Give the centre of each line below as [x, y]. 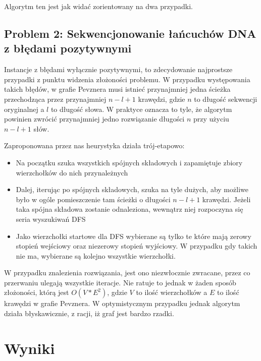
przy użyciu [211, 119]
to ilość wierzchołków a [172, 292]
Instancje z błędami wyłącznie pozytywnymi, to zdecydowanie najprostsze [118, 69]
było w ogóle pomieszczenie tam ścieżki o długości [93, 199]
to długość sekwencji [226, 99]
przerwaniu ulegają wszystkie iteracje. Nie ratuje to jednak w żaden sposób [120, 282]
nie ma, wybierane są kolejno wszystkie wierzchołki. [96, 255]
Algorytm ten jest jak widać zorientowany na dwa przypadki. [98, 6]
